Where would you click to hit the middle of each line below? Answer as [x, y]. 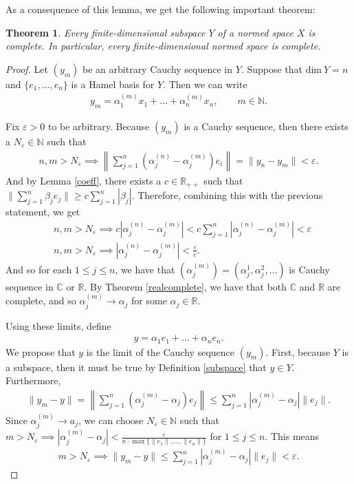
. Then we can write [205, 84]
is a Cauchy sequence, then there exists [266, 126]
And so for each [39, 269]
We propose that [41, 351]
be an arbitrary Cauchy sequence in [158, 69]
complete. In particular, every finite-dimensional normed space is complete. [163, 46]
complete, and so [41, 301]
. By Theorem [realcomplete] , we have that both [186, 286]
